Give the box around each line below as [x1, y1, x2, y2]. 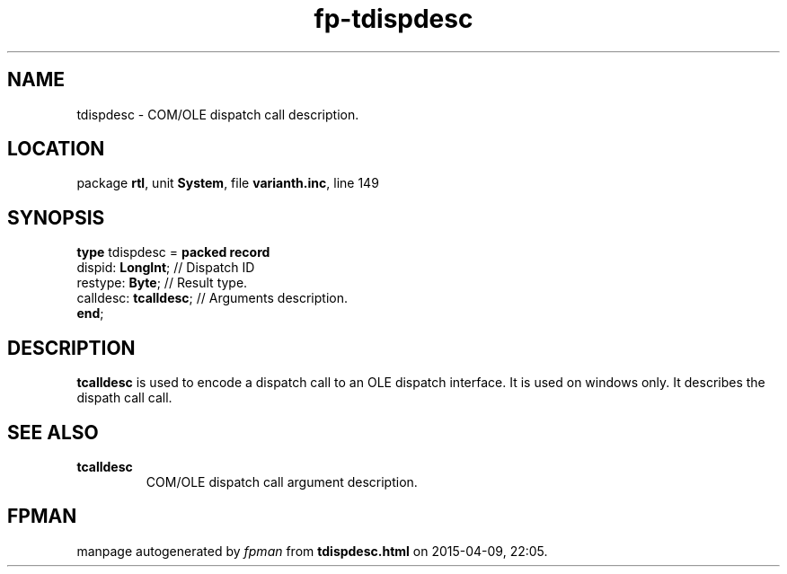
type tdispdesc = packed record [76, 244, 270, 261]
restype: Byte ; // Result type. [76, 275, 248, 291]
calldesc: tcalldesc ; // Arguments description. [76, 290, 348, 306]
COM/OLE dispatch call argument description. [146, 473, 418, 490]
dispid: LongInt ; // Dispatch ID [76, 260, 255, 276]
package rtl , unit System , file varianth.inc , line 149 [76, 175, 379, 191]
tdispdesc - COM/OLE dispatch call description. [76, 106, 359, 122]
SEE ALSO [7, 420, 99, 444]
